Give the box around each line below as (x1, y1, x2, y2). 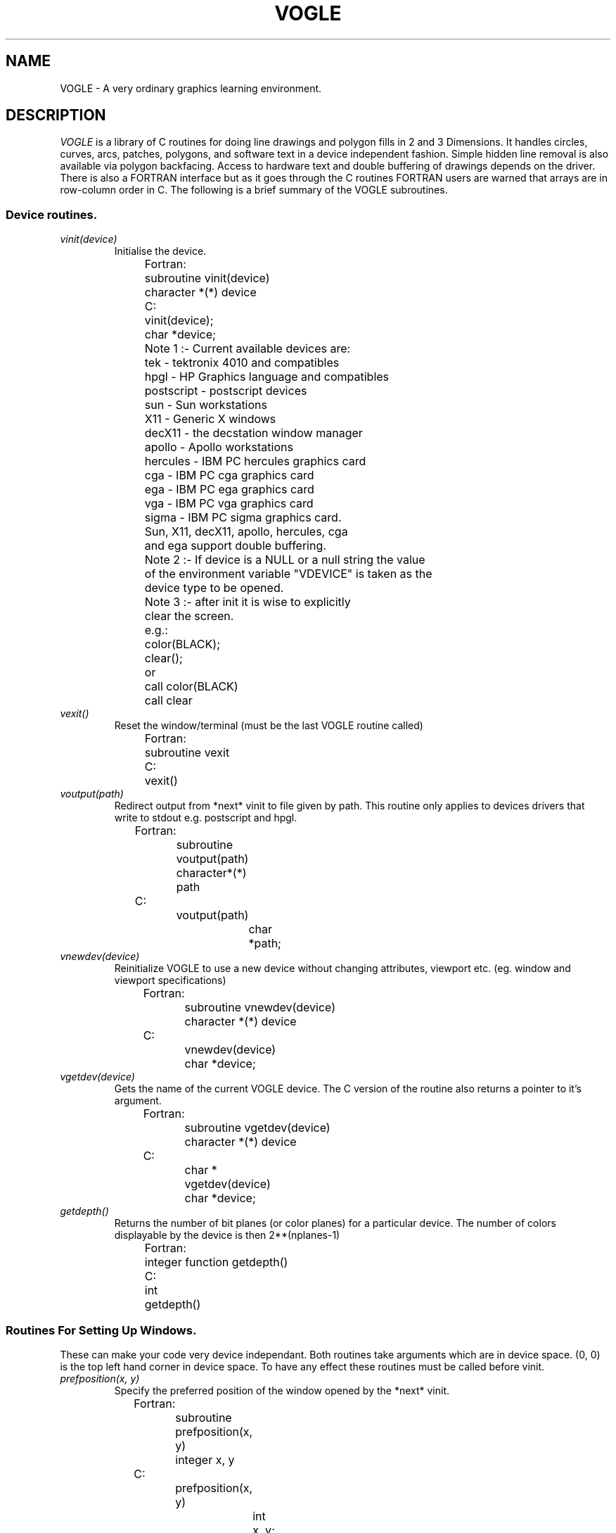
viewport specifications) (114, 974, 226, 987)
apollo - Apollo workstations (144, 440, 293, 455)
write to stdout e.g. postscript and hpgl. (114, 812, 297, 824)
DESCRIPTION (6, 106, 106, 125)
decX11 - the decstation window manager (144, 426, 363, 441)
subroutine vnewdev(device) (184, 1000, 336, 1015)
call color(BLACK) (144, 679, 238, 694)
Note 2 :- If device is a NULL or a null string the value (144, 553, 425, 567)
